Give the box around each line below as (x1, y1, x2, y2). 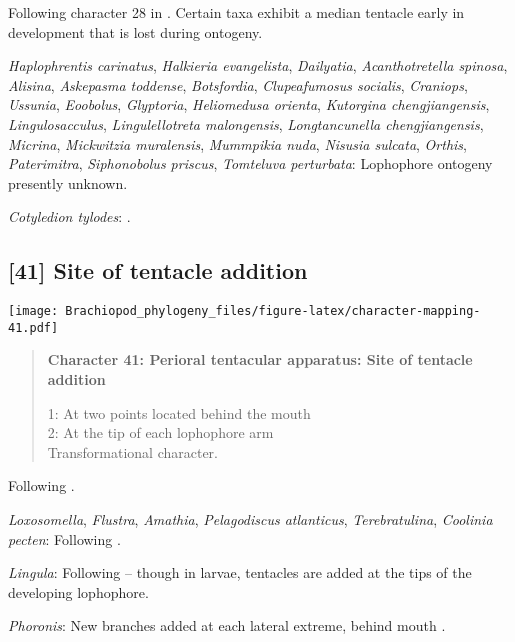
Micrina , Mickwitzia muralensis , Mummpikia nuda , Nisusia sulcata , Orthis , (8, 133, 467, 154)
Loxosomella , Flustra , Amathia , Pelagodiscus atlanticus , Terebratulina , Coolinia (8, 509, 493, 530)
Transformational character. (47, 441, 218, 462)
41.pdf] (8, 320, 59, 335)
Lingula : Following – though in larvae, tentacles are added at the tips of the (8, 562, 472, 583)
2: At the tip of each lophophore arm (47, 422, 274, 443)
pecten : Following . (8, 528, 121, 549)
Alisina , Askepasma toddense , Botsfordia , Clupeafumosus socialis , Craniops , (8, 74, 468, 95)
